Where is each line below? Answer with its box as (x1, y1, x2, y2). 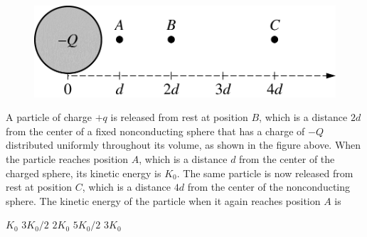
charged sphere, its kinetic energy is (6, 165, 161, 180)
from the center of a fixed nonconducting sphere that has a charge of (6, 123, 305, 138)
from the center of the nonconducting (187, 179, 350, 194)
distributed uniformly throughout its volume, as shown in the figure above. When (6, 137, 361, 152)
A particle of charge (6, 110, 92, 125)
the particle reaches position (6, 151, 129, 166)
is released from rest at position (110, 110, 248, 125)
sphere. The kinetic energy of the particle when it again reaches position (6, 193, 321, 208)
